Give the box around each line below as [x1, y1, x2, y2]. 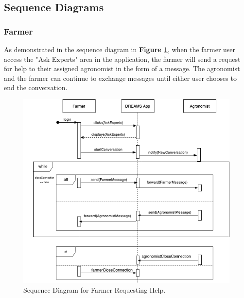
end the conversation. [4, 82, 68, 93]
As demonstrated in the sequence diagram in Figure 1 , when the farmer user [4, 44, 236, 54]
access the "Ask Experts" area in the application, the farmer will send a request [4, 54, 241, 64]
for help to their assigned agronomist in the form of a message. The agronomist [4, 63, 240, 74]
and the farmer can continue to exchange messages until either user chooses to [4, 73, 237, 83]
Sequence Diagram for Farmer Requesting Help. [23, 284, 166, 295]
